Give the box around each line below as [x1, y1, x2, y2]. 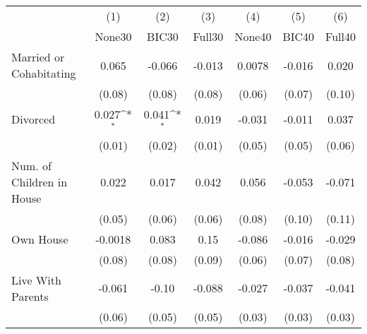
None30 [95, 28, 132, 44]
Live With [11, 271, 61, 288]
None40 [234, 28, 272, 44]
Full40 [325, 28, 356, 44]
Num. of [11, 157, 52, 174]
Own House [11, 230, 68, 247]
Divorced [11, 111, 56, 128]
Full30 [193, 28, 224, 44]
